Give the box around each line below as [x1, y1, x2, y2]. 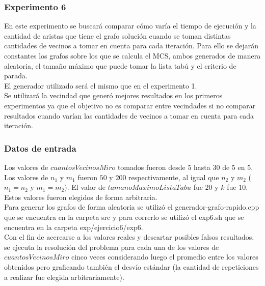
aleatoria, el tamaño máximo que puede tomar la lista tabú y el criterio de [4, 60, 236, 71]
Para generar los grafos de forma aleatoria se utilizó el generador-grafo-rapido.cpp [4, 202, 259, 212]
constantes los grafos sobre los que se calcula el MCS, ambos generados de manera [4, 50, 261, 61]
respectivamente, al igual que [128, 171, 219, 182]
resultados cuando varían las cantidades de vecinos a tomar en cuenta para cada [4, 110, 254, 121]
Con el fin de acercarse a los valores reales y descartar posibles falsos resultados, [4, 232, 254, 242]
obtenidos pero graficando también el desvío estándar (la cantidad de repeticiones [4, 261, 259, 272]
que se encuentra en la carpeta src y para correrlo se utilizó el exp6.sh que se [4, 211, 244, 222]
